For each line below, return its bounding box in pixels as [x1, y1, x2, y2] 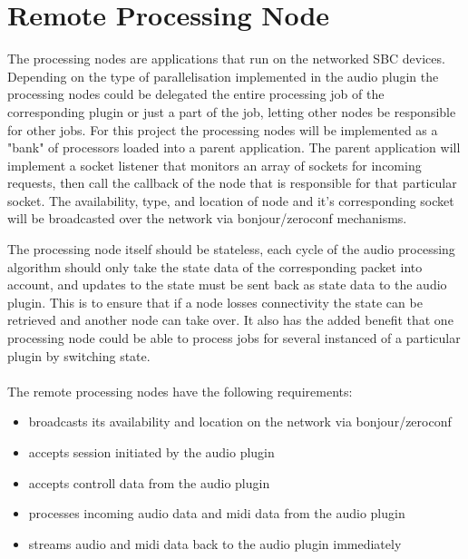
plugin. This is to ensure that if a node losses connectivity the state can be [7, 292, 423, 311]
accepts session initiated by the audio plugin [28, 443, 275, 461]
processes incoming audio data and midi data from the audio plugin [28, 504, 405, 523]
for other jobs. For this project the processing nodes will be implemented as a [7, 120, 438, 139]
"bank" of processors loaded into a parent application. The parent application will [7, 138, 461, 157]
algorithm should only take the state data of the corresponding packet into [7, 257, 423, 276]
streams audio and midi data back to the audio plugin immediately [28, 534, 402, 553]
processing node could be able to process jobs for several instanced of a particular [7, 329, 461, 348]
